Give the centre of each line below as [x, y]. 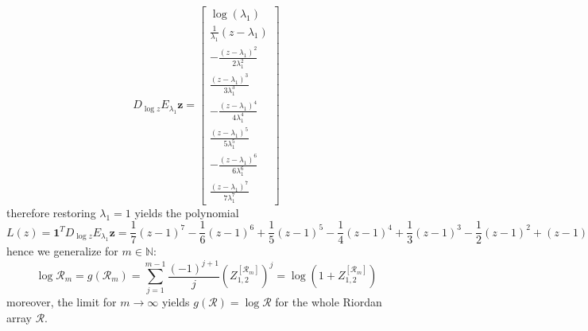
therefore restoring [51, 212]
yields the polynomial [187, 212]
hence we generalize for [62, 251]
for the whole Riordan [329, 302]
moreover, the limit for [62, 302]
